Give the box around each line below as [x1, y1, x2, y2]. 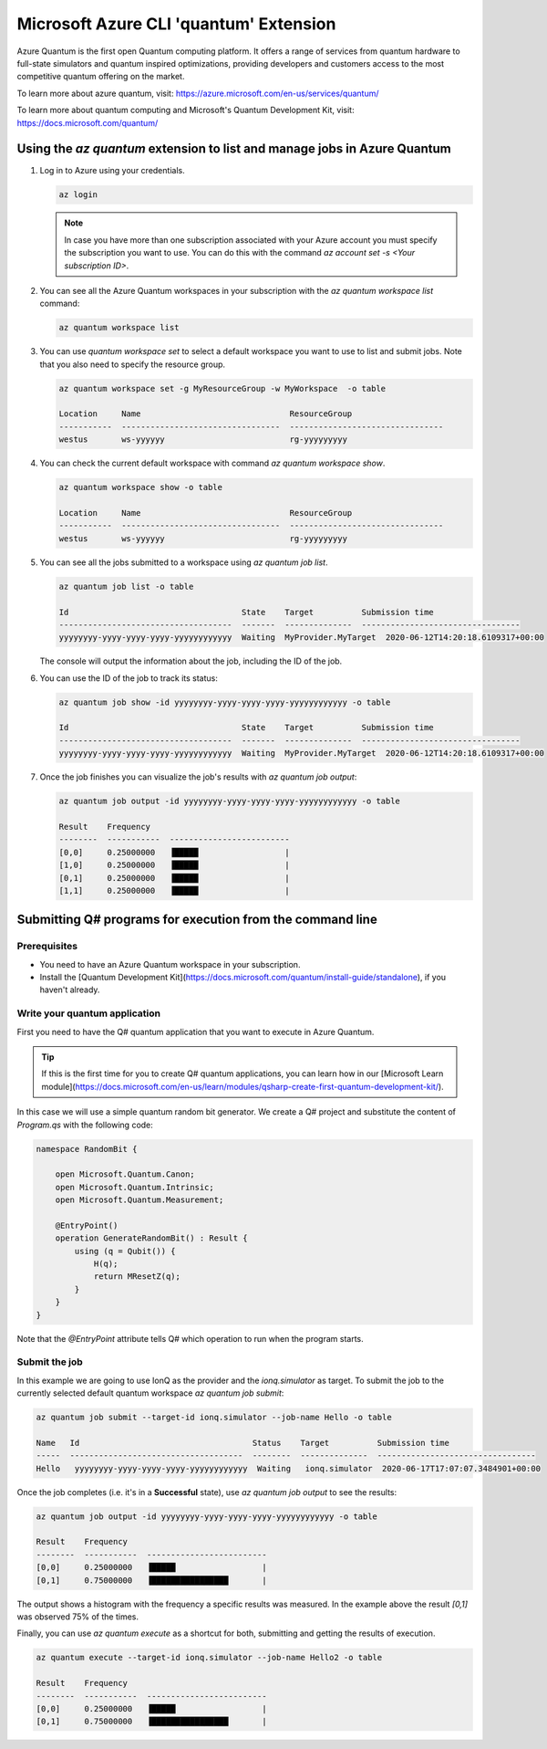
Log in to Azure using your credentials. [39, 165, 186, 176]
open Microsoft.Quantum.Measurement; [55, 1195, 224, 1205]
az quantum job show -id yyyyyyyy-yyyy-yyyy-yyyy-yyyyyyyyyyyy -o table [58, 696, 391, 707]
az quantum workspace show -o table [58, 482, 223, 493]
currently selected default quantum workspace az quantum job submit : [16, 1388, 284, 1398]
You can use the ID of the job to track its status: [39, 672, 218, 684]
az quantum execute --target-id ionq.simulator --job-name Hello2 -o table [36, 1652, 383, 1663]
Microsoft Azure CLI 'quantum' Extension [16, 14, 336, 34]
